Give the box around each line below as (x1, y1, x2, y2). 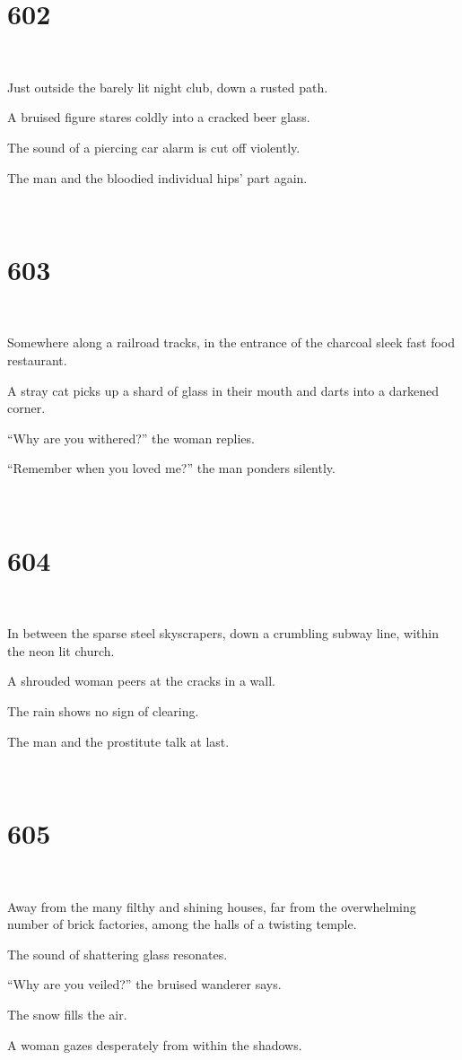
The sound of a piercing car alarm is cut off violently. (7, 137, 301, 156)
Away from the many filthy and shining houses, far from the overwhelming (7, 897, 416, 915)
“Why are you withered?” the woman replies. (7, 428, 255, 447)
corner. (7, 399, 46, 417)
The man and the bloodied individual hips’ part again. (7, 168, 308, 187)
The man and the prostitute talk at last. (7, 731, 230, 750)
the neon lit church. (7, 641, 115, 660)
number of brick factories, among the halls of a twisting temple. (7, 915, 357, 933)
